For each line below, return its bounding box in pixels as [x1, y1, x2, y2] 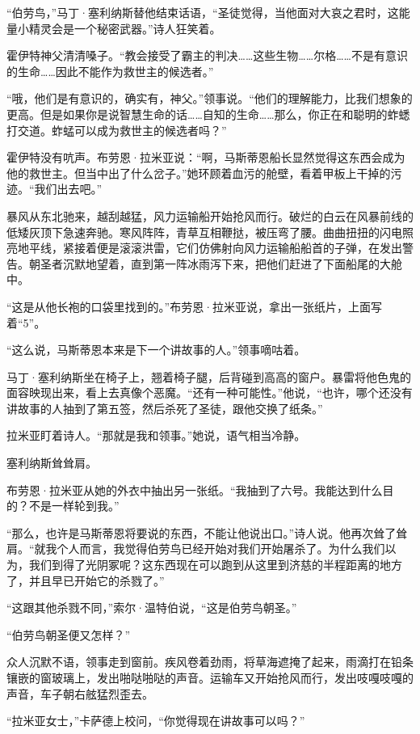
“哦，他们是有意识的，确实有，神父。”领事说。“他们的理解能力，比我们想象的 [6, 90, 413, 107]
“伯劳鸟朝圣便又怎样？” [6, 626, 131, 643]
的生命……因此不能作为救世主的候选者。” [6, 62, 214, 79]
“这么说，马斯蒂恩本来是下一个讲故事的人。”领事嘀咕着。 [6, 341, 306, 358]
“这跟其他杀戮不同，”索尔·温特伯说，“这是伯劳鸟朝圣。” [6, 599, 297, 616]
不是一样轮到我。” [28, 497, 120, 514]
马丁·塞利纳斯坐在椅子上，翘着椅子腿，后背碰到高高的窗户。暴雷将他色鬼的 [6, 368, 411, 385]
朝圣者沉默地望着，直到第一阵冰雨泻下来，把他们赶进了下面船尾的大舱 [28, 255, 402, 272]
